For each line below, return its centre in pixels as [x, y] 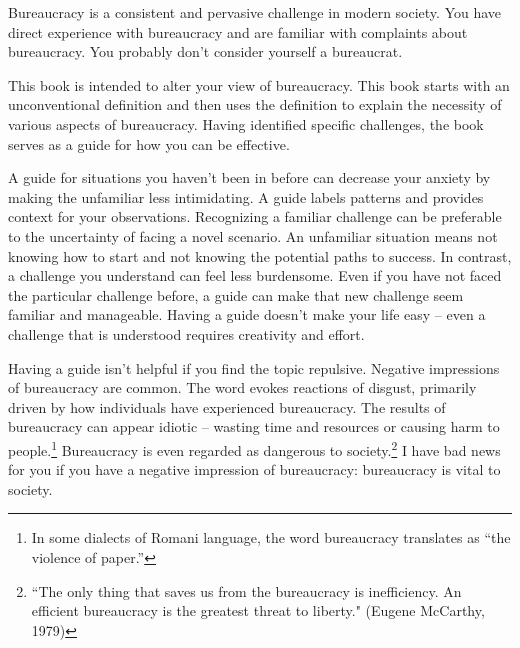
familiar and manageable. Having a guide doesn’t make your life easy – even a [247, 314]
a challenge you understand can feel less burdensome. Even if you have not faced [255, 275]
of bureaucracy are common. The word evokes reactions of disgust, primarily [242, 387]
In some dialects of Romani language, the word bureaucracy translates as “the [271, 537]
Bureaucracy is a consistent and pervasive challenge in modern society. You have [255, 12]
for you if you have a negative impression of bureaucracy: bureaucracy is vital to [254, 469]
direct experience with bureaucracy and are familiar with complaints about [238, 31]
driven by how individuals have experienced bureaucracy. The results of [227, 406]
